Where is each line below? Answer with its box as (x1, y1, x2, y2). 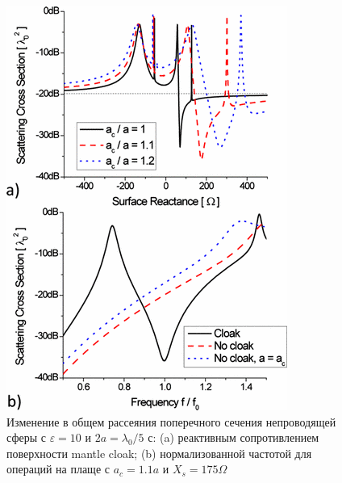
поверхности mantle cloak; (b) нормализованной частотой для (6, 444, 312, 461)
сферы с (6, 429, 46, 446)
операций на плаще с (6, 460, 110, 477)
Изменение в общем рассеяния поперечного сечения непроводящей (6, 413, 336, 430)
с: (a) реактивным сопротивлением (148, 429, 319, 446)
